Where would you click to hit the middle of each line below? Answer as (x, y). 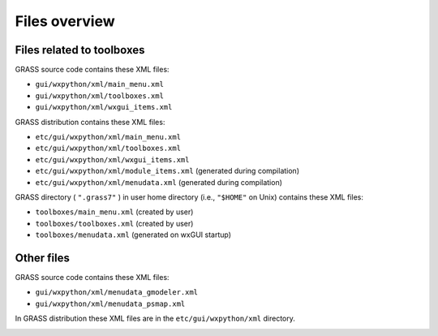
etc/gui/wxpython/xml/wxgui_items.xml (112, 159)
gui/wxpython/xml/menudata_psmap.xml (110, 304)
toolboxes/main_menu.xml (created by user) (114, 212)
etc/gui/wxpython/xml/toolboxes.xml (108, 149)
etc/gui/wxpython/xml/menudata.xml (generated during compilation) (159, 182)
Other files (43, 258)
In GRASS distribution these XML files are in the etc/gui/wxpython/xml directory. (155, 319)
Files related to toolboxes (80, 50)
